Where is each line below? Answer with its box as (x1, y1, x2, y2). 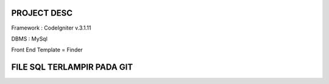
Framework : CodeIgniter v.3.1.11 (11, 24, 91, 31)
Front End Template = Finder (11, 46, 83, 54)
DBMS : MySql (11, 35, 48, 42)
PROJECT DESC (11, 8, 73, 18)
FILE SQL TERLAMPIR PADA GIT (11, 62, 133, 73)
